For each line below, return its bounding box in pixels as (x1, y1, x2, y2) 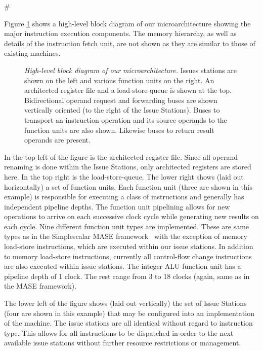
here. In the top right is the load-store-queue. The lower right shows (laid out (4, 171, 244, 182)
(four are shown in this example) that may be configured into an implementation (4, 307, 254, 318)
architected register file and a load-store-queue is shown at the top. (24, 85, 232, 95)
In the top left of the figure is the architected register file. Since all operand (4, 151, 238, 162)
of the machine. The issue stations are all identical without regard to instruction (4, 318, 253, 328)
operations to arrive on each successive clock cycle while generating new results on (4, 211, 259, 222)
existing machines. (4, 48, 61, 58)
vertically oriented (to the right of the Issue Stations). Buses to (24, 104, 220, 115)
